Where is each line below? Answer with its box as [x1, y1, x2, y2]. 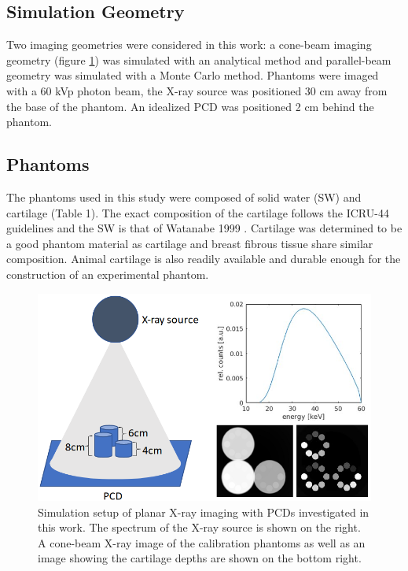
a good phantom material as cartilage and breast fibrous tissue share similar [6, 235, 373, 251]
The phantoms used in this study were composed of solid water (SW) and [6, 188, 362, 205]
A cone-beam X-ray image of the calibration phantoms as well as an [38, 534, 366, 551]
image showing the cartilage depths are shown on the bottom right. [38, 550, 362, 566]
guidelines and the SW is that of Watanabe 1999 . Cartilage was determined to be [6, 220, 402, 236]
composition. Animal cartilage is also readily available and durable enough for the [6, 250, 401, 267]
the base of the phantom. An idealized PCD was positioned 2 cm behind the [6, 98, 374, 114]
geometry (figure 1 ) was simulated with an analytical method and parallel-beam [6, 51, 391, 68]
